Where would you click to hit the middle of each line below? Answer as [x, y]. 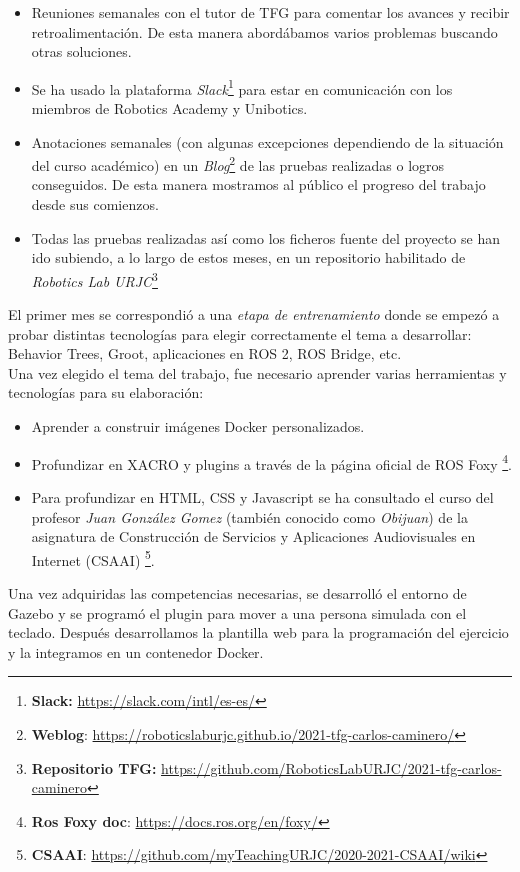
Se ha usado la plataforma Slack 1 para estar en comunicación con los [242, 87]
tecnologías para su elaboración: [106, 392]
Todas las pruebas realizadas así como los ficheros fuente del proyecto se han [265, 237]
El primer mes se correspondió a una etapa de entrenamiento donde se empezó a [254, 314]
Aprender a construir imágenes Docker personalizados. [198, 426]
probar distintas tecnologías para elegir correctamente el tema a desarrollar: [240, 333]
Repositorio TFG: [94, 767]
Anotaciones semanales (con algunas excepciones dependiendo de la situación [267, 141]
